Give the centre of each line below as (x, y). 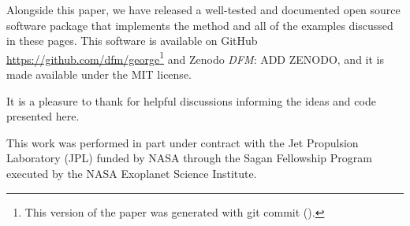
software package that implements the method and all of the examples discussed (200, 25)
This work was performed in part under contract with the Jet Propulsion (183, 142)
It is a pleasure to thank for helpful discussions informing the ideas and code (191, 100)
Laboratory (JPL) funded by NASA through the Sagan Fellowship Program (189, 158)
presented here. (43, 116)
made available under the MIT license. (99, 74)
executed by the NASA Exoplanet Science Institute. (132, 173)
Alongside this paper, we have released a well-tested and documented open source (203, 9)
